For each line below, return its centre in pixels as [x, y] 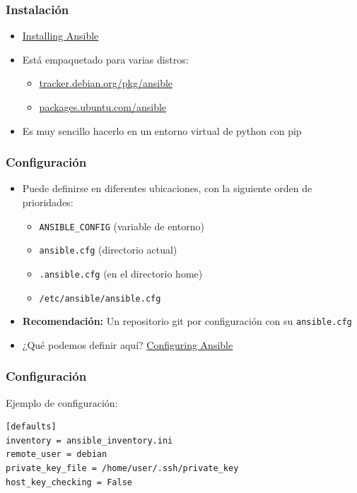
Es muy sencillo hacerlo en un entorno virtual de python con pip [162, 130]
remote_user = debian [57, 455]
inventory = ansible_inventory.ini [89, 440]
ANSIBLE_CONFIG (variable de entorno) [122, 226]
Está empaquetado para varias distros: [105, 59]
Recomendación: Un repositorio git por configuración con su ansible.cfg [187, 321]
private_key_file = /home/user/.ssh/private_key [122, 469]
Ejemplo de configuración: [62, 402]
